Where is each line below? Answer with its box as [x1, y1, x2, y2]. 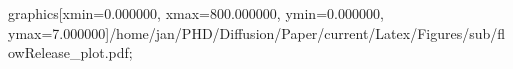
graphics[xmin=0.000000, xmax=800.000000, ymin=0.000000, [8, 3, 384, 23]
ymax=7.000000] [8, 22, 110, 43]
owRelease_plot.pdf [8, 42, 129, 63]
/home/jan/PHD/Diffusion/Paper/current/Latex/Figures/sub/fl [109, 22, 506, 43]
